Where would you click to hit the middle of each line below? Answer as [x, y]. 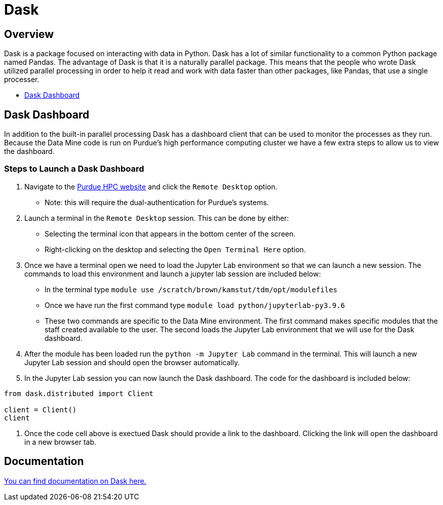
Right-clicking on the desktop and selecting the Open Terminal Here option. [175, 249]
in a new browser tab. [61, 442]
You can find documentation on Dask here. [75, 481]
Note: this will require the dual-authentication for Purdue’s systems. [157, 202]
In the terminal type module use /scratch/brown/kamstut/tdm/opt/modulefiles [191, 289]
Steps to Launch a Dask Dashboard [74, 169]
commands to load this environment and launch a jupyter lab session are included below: [173, 274]
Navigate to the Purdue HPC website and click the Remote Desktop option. [151, 186]
